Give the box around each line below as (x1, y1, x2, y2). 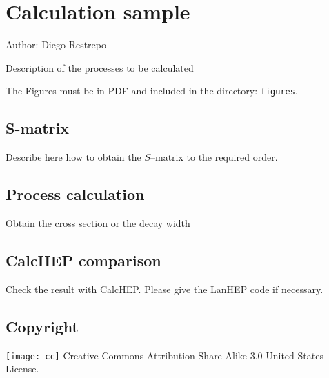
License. (6, 361, 39, 376)
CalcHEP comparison (6, 249, 161, 270)
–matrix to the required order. (150, 150, 278, 164)
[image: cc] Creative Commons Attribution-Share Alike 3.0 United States (6, 348, 323, 362)
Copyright (6, 315, 79, 337)
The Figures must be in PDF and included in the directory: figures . (6, 83, 298, 98)
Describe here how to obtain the (6, 150, 141, 164)
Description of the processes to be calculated (6, 60, 194, 74)
